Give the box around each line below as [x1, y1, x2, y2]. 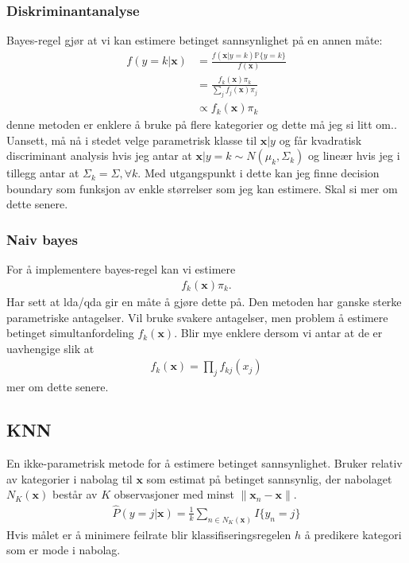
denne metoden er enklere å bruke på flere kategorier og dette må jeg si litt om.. [6, 116, 397, 133]
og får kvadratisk [279, 131, 362, 148]
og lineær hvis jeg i [307, 147, 400, 164]
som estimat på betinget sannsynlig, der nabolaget [146, 470, 392, 487]
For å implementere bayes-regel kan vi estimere [6, 261, 236, 278]
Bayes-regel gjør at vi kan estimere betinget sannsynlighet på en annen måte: [6, 32, 383, 49]
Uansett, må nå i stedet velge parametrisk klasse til [6, 131, 257, 148]
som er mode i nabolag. [6, 542, 121, 558]
